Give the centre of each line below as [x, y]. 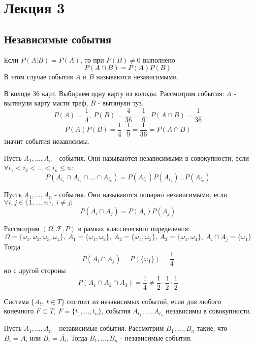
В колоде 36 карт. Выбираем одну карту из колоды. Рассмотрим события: [114, 93]
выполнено [159, 59]
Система [16, 301]
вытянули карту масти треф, [46, 103]
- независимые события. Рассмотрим [109, 328]
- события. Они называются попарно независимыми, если [141, 194]
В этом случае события [39, 77]
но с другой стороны [35, 270]
